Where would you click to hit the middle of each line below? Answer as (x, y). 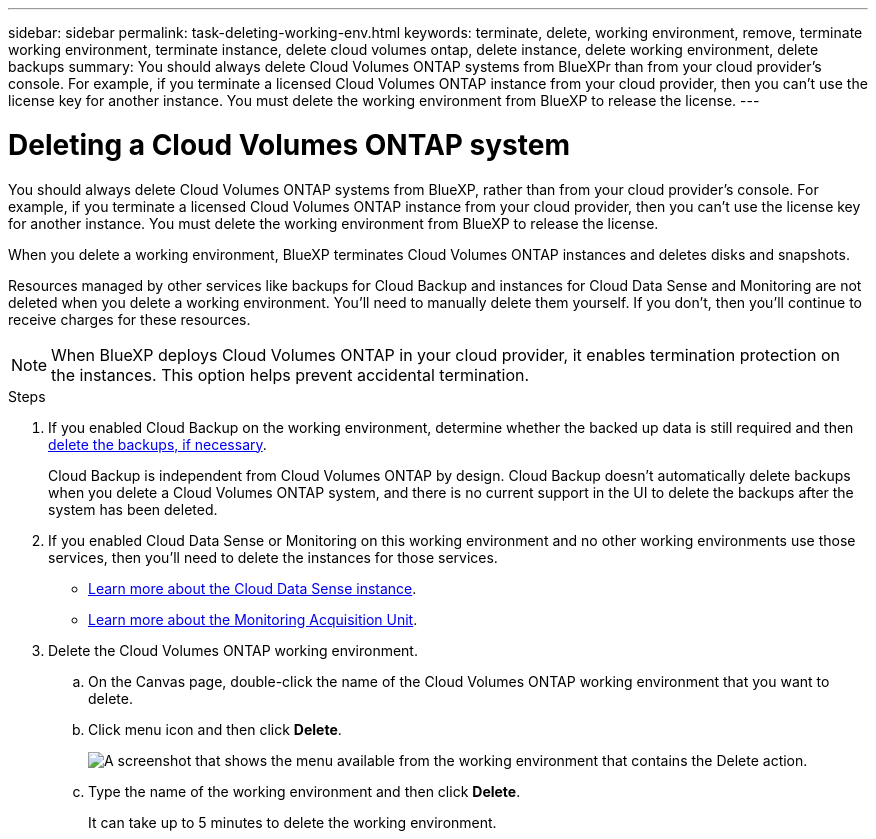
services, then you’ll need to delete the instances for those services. (273, 557)
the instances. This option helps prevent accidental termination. (290, 374)
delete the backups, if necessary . (157, 444)
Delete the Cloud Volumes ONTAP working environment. (233, 650)
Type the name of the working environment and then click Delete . (304, 791)
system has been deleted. (133, 509)
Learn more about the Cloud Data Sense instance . (252, 588)
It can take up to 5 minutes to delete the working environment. (292, 822)
